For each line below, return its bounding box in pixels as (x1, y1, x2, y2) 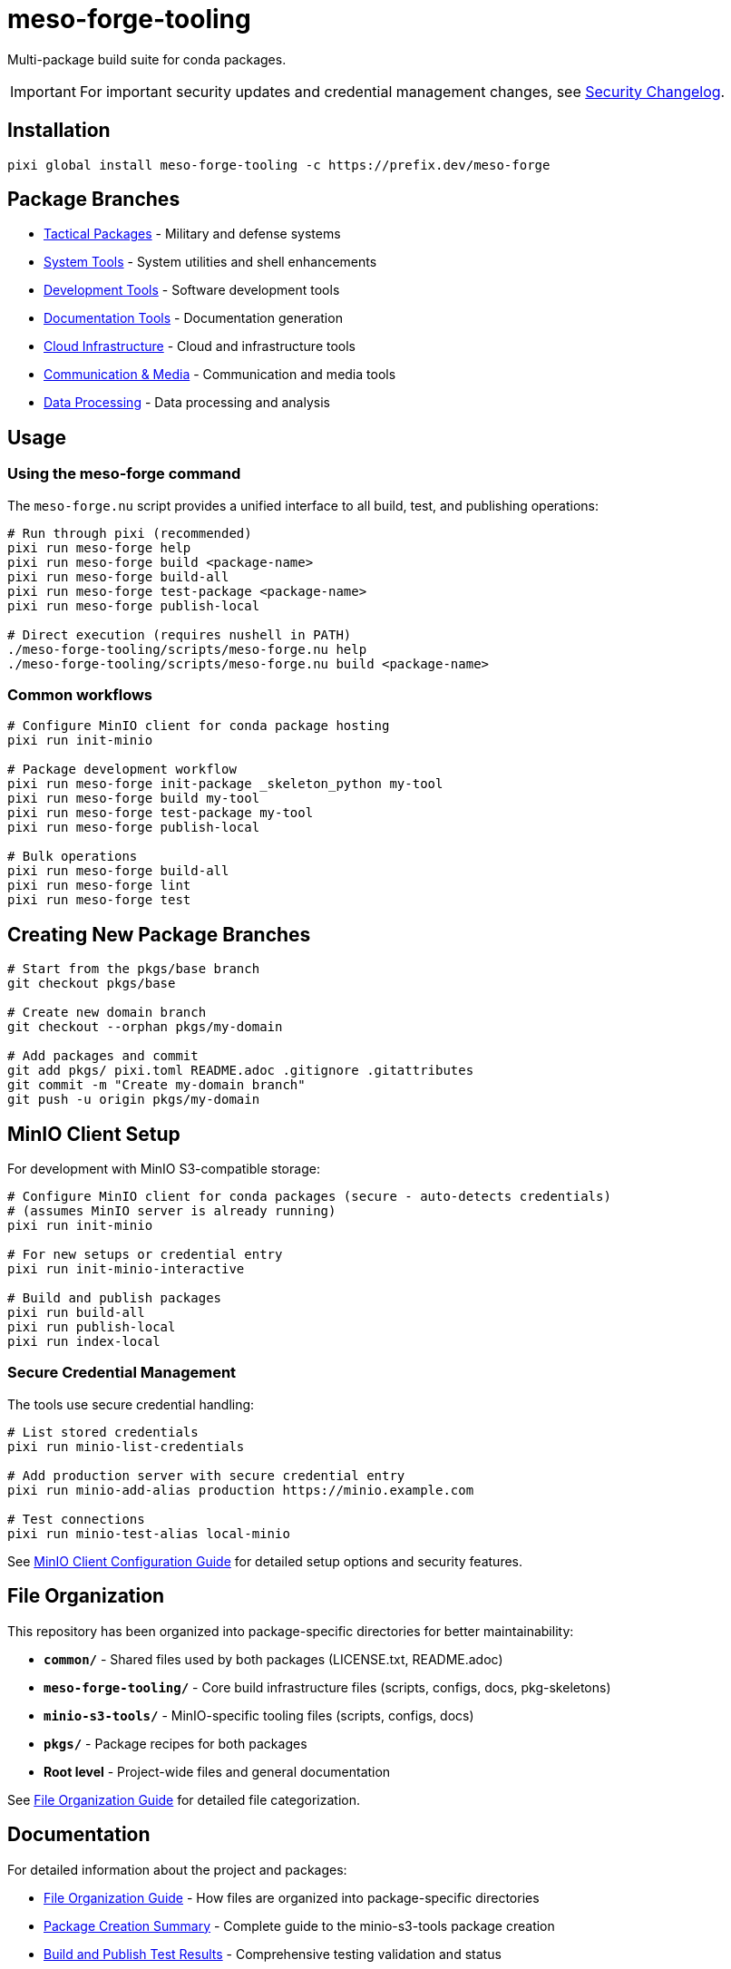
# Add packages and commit (7, 1048, 199, 1064)
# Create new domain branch (7, 1005, 207, 1020)
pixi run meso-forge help (7, 540, 191, 555)
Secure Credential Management (7, 1363, 237, 1382)
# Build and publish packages (7, 1291, 222, 1306)
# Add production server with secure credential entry (7, 1467, 405, 1483)
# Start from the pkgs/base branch (7, 961, 260, 977)
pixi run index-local (7, 1334, 161, 1350)
